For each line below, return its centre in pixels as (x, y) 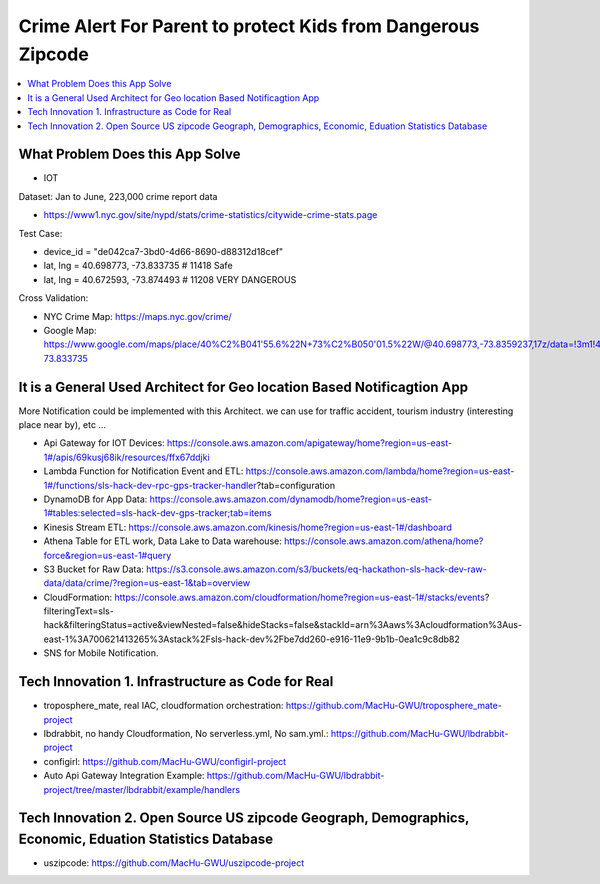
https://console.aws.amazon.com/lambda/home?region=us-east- (380, 471)
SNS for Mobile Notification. (101, 653)
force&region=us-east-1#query (107, 555)
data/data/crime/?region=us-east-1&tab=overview (146, 583)
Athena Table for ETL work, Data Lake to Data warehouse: (162, 541)
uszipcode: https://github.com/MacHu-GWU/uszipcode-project (174, 863)
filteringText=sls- (78, 611)
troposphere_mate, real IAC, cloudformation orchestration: (163, 706)
